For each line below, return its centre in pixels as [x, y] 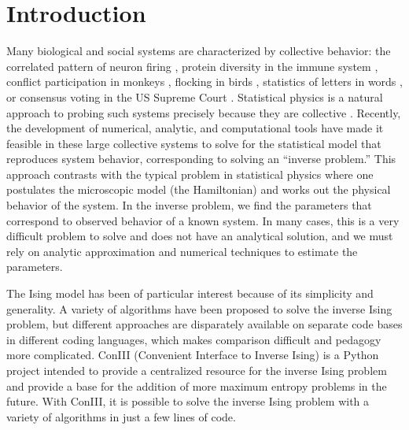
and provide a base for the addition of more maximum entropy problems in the [197, 386]
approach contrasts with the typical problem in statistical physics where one [190, 174]
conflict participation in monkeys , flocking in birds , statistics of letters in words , [204, 82]
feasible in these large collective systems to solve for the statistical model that [194, 143]
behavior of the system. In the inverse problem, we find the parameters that [189, 205]
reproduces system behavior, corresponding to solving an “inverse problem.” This [201, 159]
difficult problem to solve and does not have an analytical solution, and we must [200, 236]
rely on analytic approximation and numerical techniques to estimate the [182, 251]
